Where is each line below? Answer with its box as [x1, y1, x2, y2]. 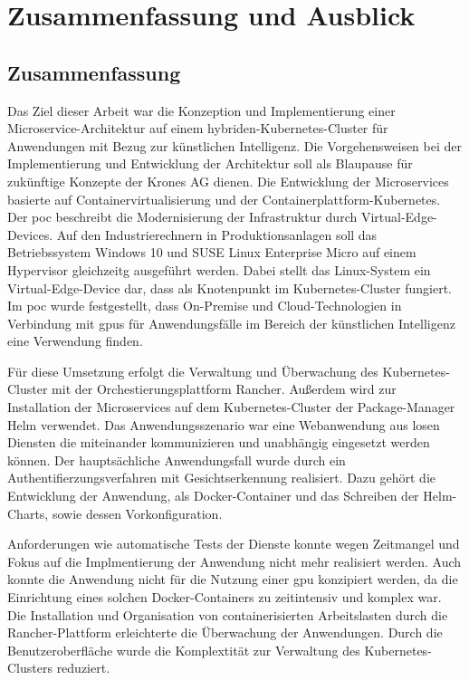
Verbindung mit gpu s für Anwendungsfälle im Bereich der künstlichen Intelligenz [7, 313, 455, 332]
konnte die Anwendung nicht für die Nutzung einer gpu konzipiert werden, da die [7, 570, 458, 589]
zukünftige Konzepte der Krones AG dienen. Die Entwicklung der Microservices [7, 171, 449, 190]
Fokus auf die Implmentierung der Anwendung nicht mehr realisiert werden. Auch [7, 551, 462, 570]
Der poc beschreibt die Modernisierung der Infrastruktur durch [7, 207, 358, 226]
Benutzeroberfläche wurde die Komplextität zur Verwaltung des [7, 640, 360, 659]
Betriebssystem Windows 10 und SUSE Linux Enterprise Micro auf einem [7, 243, 416, 262]
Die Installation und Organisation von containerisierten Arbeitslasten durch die [7, 605, 448, 624]
